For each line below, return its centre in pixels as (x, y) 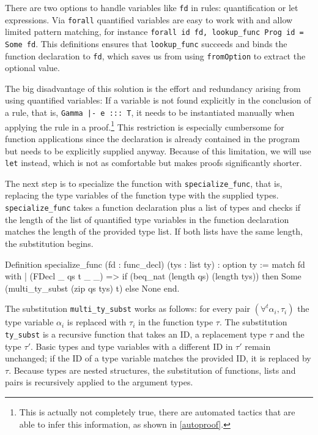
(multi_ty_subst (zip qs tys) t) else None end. (92, 288)
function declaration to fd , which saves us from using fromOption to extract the (155, 55)
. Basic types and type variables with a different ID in (131, 346)
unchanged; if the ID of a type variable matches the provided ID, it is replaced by (158, 358)
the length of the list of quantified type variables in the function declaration (147, 219)
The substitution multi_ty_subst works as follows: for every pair (128, 308)
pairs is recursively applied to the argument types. (99, 382)
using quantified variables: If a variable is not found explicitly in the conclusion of (158, 100)
